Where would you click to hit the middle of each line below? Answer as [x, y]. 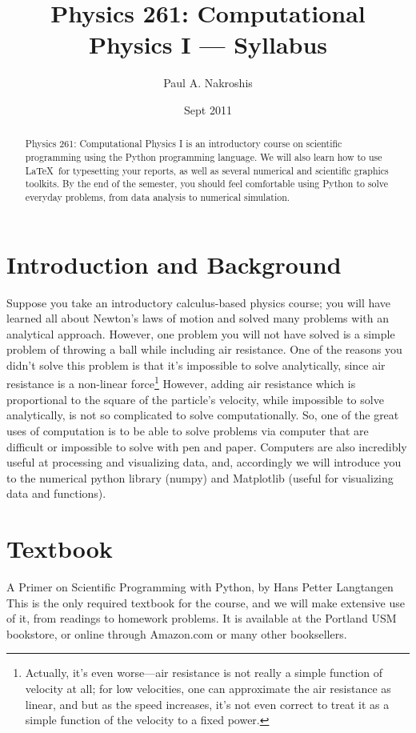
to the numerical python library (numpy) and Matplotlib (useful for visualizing [200, 477]
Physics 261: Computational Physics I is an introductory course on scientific [184, 144]
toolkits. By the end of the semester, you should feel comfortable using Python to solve [207, 184]
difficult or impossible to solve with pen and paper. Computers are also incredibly [207, 446]
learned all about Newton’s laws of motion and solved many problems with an [198, 318]
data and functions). [56, 493]
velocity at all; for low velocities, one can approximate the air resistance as [208, 688]
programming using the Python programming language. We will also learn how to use [204, 156]
